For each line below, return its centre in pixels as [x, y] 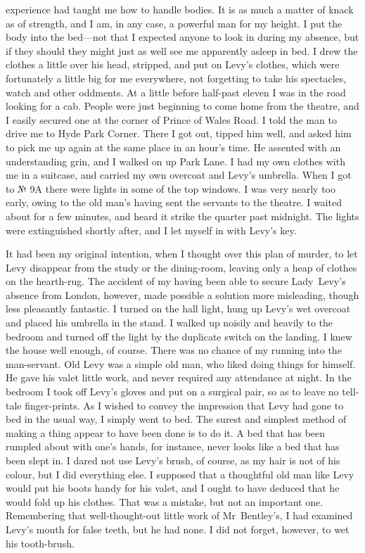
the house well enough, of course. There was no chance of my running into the [174, 350]
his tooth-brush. [40, 543]
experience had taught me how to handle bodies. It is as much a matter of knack [180, 9]
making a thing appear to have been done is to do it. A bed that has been [166, 432]
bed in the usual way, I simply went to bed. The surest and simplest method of [176, 419]
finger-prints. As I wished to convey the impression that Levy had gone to [184, 405]
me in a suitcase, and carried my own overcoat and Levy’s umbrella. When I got [179, 175]
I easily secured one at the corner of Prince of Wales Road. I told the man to [171, 119]
